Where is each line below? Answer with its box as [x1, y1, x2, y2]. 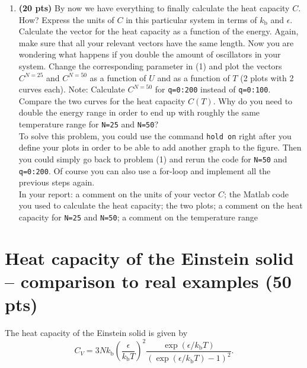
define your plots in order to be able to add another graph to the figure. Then [18, 141, 302, 153]
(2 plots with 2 [240, 71, 294, 84]
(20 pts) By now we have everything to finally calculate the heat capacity [18, 2, 290, 14]
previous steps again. [18, 176, 95, 188]
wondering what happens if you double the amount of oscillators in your [18, 48, 281, 60]
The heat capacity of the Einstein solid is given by [5, 327, 188, 339]
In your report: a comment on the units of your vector [18, 187, 216, 200]
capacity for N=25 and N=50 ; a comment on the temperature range [18, 211, 258, 223]
